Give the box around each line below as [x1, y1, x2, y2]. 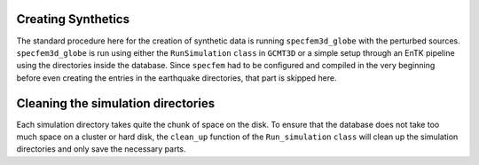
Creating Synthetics [16, 12, 130, 27]
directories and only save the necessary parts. [16, 144, 186, 154]
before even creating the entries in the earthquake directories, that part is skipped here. [16, 72, 337, 83]
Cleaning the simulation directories [16, 96, 216, 111]
